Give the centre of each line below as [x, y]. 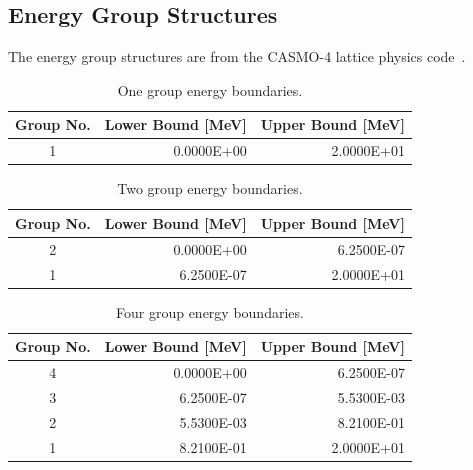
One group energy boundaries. [210, 89]
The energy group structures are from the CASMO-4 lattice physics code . [237, 56]
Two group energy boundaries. [210, 188]
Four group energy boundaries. [210, 311]
